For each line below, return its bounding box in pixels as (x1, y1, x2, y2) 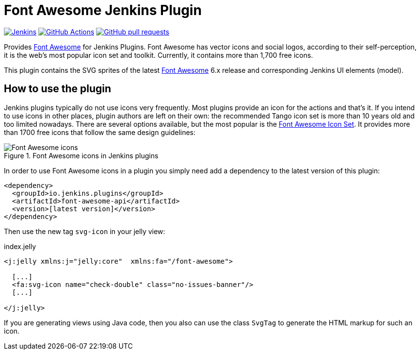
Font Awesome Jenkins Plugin (4, 2, 202, 18)
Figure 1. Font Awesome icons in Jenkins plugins (4, 151, 159, 160)
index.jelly (4, 242, 36, 251)
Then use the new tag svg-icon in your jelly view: (4, 227, 165, 236)
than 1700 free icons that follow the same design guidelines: (4, 128, 196, 136)
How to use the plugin (4, 83, 112, 95)
